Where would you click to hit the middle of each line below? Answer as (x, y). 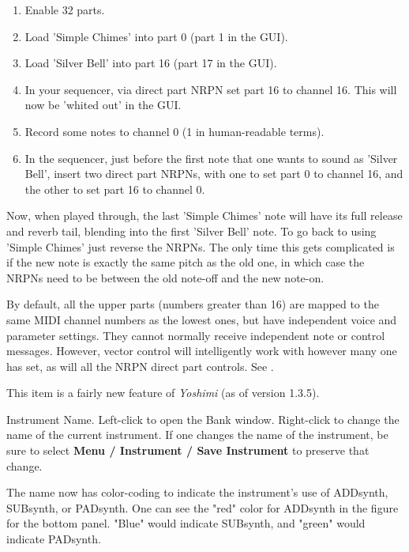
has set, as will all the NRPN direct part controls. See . (140, 366)
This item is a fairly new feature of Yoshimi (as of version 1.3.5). (163, 393)
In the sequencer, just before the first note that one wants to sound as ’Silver (211, 158)
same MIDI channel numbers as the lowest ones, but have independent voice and (202, 319)
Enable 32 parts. (65, 9)
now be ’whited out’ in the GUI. (103, 105)
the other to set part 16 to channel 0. (115, 189)
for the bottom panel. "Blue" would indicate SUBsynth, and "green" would (186, 523)
